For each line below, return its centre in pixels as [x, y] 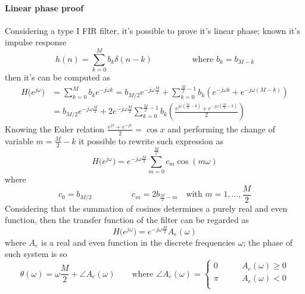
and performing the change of [221, 129]
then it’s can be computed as [58, 77]
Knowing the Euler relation [55, 129]
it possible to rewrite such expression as [151, 140]
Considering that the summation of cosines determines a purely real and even [146, 208]
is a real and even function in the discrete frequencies [138, 242]
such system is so [36, 254]
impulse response [36, 42]
